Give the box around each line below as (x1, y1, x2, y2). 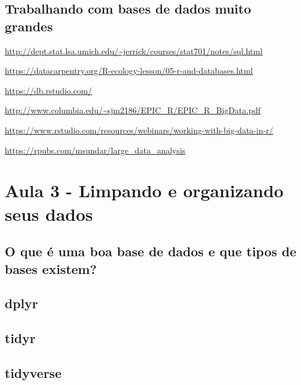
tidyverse (5, 363, 62, 381)
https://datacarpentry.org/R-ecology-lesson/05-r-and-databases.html (5, 64, 253, 77)
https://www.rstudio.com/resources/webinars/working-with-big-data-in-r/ (5, 123, 274, 136)
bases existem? (5, 259, 97, 278)
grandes (5, 17, 53, 35)
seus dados (5, 201, 93, 226)
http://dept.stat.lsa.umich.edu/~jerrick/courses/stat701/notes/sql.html (5, 44, 263, 57)
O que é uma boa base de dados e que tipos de (5, 242, 297, 260)
